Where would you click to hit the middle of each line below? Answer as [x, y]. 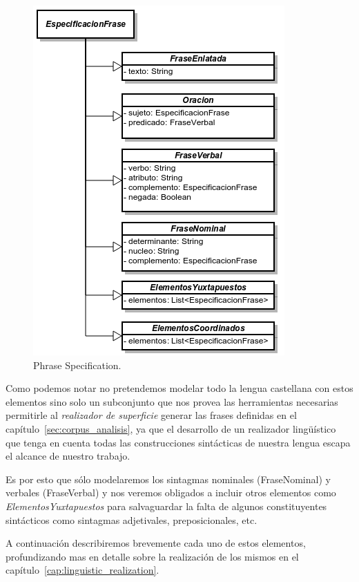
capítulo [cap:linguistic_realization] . [83, 570]
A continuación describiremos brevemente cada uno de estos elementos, [156, 543]
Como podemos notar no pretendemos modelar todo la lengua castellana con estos [179, 388]
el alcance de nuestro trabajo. [68, 456]
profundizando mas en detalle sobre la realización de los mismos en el [152, 556]
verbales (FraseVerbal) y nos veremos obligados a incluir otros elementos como [171, 492]
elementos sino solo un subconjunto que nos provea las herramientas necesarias [172, 401]
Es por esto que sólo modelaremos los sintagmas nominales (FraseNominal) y [168, 479]
